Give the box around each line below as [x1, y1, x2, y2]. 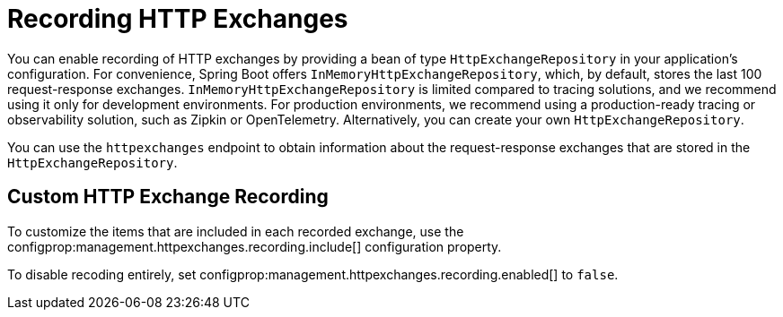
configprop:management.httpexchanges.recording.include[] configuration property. [7, 238, 502, 254]
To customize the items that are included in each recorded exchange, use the [7, 223, 464, 239]
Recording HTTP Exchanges [7, 4, 348, 34]
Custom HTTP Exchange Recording [7, 185, 329, 209]
